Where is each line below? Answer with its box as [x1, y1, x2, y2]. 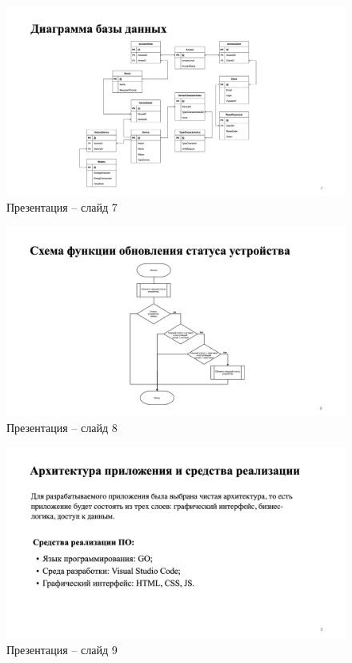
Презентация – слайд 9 [6, 641, 118, 657]
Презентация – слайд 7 [6, 199, 118, 216]
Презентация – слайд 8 [6, 419, 118, 436]
